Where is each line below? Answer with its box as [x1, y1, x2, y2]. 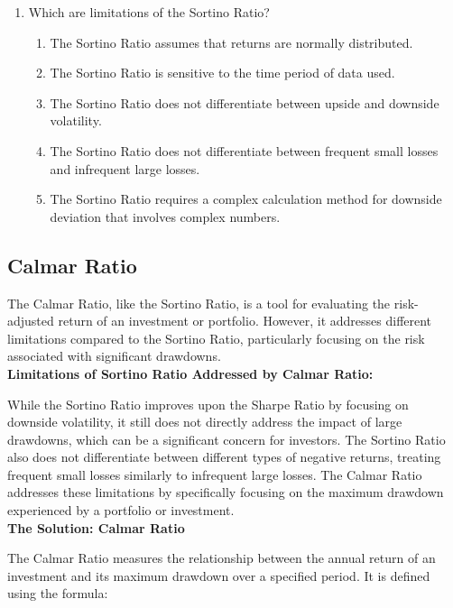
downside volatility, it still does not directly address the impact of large [7, 412, 402, 431]
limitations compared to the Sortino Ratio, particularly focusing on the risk [7, 328, 425, 347]
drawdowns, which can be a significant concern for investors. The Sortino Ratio [7, 429, 446, 448]
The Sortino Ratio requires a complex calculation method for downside [50, 189, 442, 208]
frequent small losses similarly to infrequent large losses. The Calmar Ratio [7, 465, 422, 484]
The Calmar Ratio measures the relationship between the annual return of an [7, 548, 436, 567]
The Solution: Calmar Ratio [7, 518, 185, 537]
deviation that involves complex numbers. [50, 207, 281, 226]
